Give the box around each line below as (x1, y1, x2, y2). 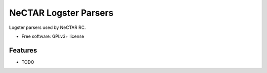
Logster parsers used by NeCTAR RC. (9, 24, 86, 30)
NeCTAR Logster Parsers (9, 7, 114, 18)
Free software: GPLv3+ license (21, 33, 84, 39)
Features (9, 46, 37, 54)
